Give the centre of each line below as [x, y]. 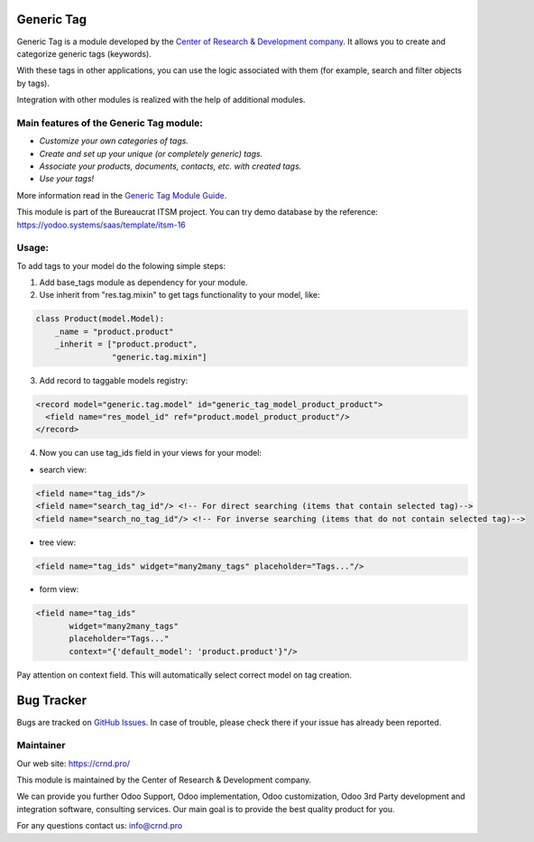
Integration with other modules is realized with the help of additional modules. [161, 100]
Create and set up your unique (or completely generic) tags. [151, 153]
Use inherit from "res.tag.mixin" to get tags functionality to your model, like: [180, 295]
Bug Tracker [52, 701]
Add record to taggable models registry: [114, 380]
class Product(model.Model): [100, 319]
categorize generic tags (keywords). [84, 53]
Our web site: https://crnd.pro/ [74, 763]
